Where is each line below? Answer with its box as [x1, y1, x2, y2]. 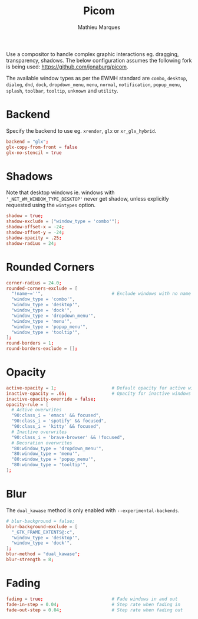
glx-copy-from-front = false [6, 144, 78, 150]
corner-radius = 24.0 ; [6, 280, 62, 286]
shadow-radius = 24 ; [6, 240, 57, 246]
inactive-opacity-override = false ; [6, 396, 96, 402]
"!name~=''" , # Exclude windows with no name [11, 291, 192, 297]
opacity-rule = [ [6, 401, 49, 408]
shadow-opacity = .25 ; [6, 235, 62, 241]
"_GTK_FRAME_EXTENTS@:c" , [11, 529, 75, 535]
